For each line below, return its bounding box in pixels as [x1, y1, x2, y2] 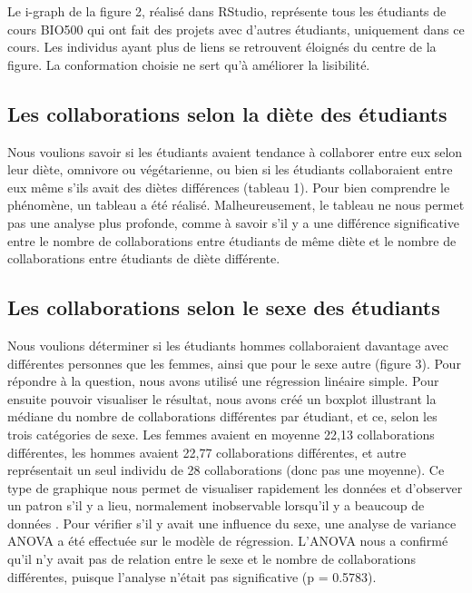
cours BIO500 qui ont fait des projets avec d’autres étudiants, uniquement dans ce [7, 19, 465, 38]
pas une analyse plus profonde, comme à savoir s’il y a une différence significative [7, 212, 459, 232]
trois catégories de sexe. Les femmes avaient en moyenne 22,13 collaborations [7, 424, 435, 443]
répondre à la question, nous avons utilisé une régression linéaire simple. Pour [7, 371, 439, 390]
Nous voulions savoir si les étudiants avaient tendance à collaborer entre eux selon [7, 142, 463, 161]
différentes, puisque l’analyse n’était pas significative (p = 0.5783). [7, 567, 377, 586]
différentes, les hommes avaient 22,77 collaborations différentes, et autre [7, 442, 407, 461]
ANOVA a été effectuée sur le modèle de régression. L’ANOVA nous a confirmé [7, 531, 448, 550]
